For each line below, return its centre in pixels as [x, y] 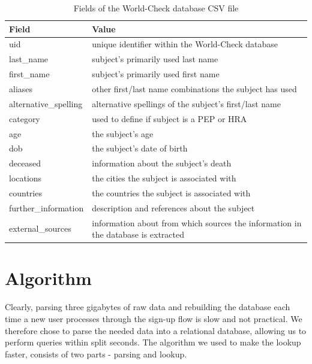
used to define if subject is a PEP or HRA [169, 118]
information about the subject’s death [162, 163]
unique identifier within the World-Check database [185, 44]
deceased [25, 163]
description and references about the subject [173, 207]
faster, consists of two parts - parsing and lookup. [96, 354]
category [25, 118]
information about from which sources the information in [197, 222]
